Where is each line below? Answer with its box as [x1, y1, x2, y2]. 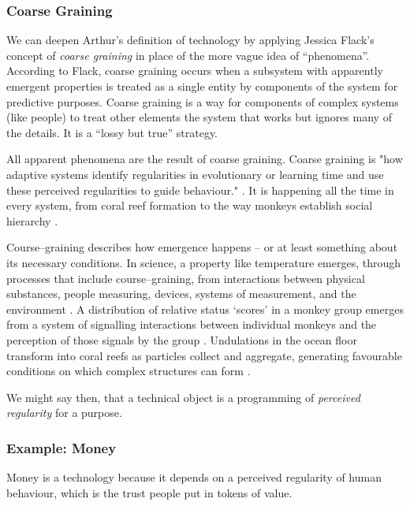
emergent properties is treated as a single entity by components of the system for [6, 78, 398, 94]
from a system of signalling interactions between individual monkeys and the [6, 316, 377, 333]
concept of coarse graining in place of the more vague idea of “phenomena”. [6, 47, 370, 63]
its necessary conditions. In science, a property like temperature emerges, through [6, 254, 401, 270]
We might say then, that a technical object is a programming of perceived [6, 389, 360, 405]
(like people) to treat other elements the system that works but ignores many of [6, 109, 392, 125]
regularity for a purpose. [6, 404, 122, 421]
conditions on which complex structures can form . [6, 363, 251, 379]
